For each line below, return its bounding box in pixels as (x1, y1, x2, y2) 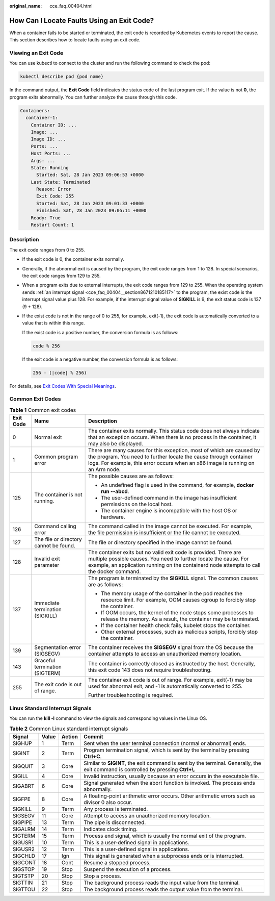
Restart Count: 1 (31, 222, 74, 228)
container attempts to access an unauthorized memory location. (88, 650, 242, 658)
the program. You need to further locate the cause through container (88, 453, 253, 460)
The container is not (34, 491, 82, 498)
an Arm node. (88, 466, 121, 473)
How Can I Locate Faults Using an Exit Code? (9, 16, 154, 25)
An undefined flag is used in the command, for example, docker (101, 482, 254, 489)
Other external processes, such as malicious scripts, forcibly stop (101, 628, 258, 635)
